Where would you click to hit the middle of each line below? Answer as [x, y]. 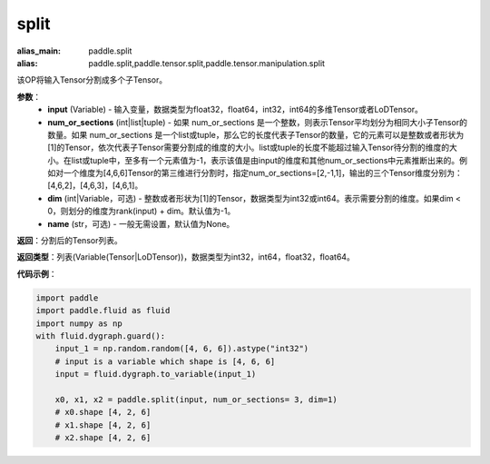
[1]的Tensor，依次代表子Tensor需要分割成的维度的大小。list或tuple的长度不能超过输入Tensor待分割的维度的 [248, 148]
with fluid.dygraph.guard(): [101, 336]
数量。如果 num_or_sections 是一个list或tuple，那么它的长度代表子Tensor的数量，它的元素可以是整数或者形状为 [256, 134]
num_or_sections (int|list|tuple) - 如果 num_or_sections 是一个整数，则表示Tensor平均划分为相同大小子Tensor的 [257, 122]
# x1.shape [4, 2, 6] [103, 425]
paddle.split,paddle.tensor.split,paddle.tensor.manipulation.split [207, 63]
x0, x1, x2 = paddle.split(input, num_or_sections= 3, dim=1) [196, 399]
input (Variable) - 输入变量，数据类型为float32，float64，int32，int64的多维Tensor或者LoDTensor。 [235, 110]
